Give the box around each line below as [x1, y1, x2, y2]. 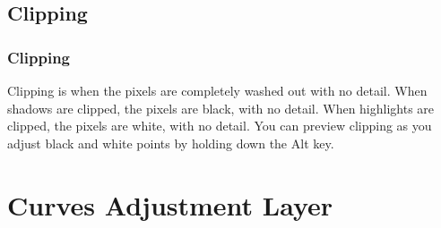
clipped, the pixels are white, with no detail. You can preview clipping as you [7, 116, 432, 135]
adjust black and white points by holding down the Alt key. [7, 133, 334, 152]
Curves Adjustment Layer [7, 186, 333, 223]
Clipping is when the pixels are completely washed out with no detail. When [7, 81, 428, 99]
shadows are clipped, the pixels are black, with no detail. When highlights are [7, 98, 435, 117]
